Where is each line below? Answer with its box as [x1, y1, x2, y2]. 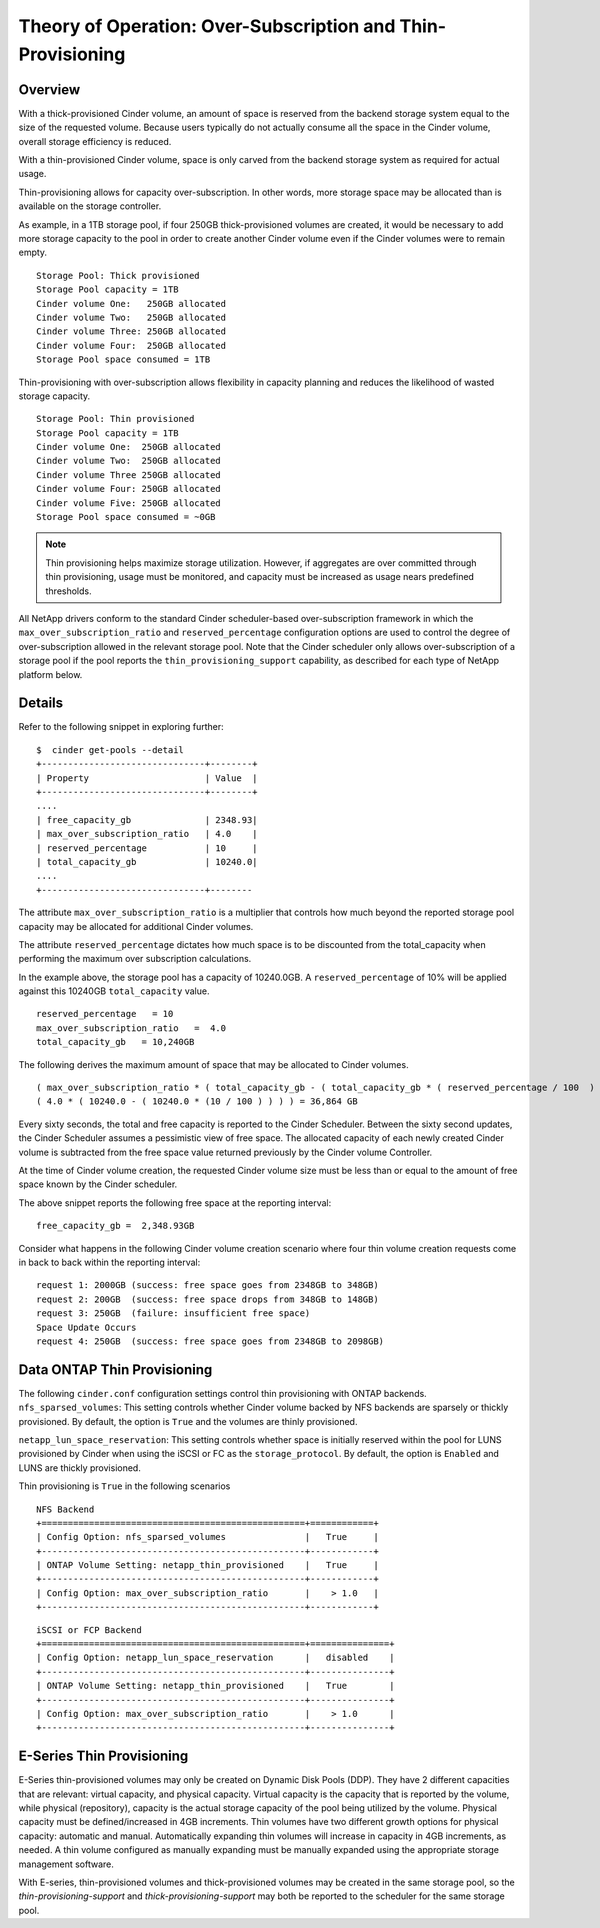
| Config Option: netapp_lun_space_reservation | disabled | [36, 1652, 395, 1664]
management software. [18, 1858, 115, 1870]
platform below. [18, 668, 83, 680]
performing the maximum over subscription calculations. [18, 953, 252, 965]
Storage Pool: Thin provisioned [36, 413, 195, 425]
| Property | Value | [36, 772, 259, 784]
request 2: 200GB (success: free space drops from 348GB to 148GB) [36, 1293, 379, 1305]
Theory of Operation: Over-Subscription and [18, 15, 396, 37]
